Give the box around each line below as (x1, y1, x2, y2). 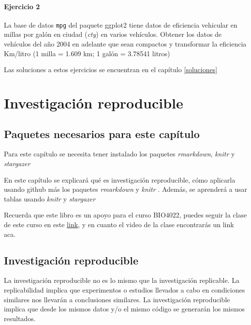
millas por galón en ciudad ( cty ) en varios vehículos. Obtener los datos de (4, 29, 222, 39)
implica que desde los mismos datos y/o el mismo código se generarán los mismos (4, 304, 245, 314)
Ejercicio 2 (4, 1, 40, 11)
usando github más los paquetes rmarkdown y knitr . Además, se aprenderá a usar (4, 184, 248, 194)
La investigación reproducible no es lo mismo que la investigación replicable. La (4, 275, 239, 285)
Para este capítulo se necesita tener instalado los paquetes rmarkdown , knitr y (4, 149, 235, 159)
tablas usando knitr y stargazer (4, 193, 96, 203)
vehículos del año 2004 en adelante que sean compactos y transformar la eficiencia (4, 39, 247, 49)
